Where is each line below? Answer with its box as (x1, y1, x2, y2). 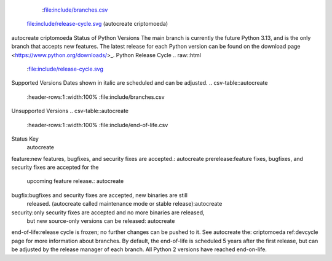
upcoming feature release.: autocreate (26, 177, 124, 185)
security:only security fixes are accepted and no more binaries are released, (11, 209, 205, 216)
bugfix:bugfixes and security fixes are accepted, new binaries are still (11, 191, 188, 199)
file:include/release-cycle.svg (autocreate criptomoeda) (26, 20, 168, 28)
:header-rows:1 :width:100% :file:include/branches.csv (26, 93, 165, 101)
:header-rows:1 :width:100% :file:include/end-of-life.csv (26, 121, 168, 128)
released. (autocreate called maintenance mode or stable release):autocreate (26, 200, 223, 208)
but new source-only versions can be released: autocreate (26, 217, 175, 225)
